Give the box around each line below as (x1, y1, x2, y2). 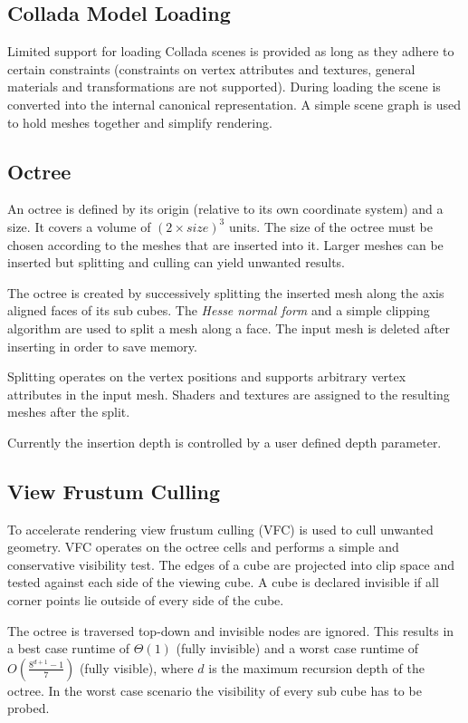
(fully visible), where (79, 658, 194, 677)
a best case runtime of (7, 639, 130, 658)
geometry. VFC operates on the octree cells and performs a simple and (7, 537, 399, 556)
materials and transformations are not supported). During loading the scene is (7, 77, 441, 96)
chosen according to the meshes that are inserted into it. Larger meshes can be (7, 235, 444, 254)
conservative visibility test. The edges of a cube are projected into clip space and (7, 554, 454, 574)
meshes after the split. (7, 402, 130, 421)
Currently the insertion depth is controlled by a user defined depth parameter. (7, 432, 442, 451)
